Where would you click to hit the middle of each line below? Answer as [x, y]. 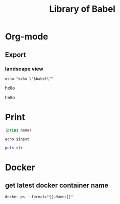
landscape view [24, 69]
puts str [14, 148]
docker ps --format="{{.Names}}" [39, 197]
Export [15, 55]
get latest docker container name [57, 186]
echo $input [17, 139]
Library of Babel [82, 9]
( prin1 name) [18, 130]
